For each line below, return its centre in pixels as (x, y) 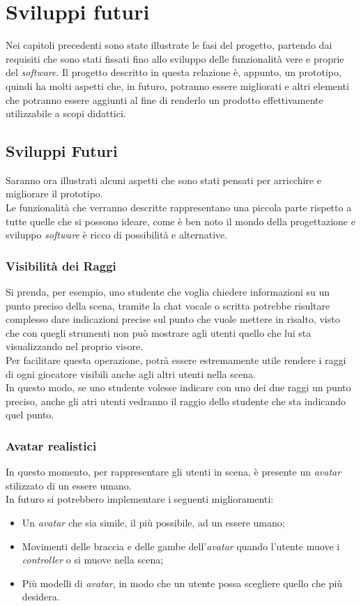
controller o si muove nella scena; (93, 560)
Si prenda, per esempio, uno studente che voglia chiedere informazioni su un (168, 292)
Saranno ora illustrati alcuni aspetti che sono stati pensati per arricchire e (163, 180)
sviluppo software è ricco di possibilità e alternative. (117, 235)
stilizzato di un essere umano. (69, 485)
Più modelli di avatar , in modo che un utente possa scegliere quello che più (182, 583)
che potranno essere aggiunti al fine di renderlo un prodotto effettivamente (164, 99)
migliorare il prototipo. (54, 194)
